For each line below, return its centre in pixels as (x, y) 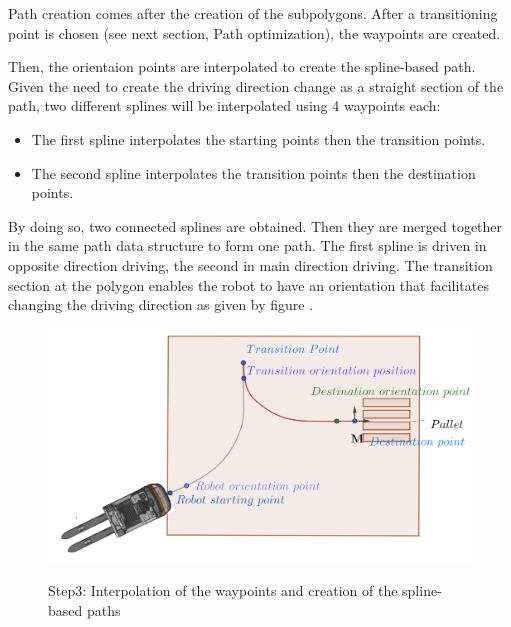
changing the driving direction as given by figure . (161, 304)
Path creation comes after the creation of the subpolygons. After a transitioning (253, 13)
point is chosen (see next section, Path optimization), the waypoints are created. (254, 32)
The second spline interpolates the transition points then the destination (253, 172)
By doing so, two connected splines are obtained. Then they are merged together (255, 225)
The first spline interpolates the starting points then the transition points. (258, 138)
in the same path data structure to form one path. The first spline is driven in (247, 245)
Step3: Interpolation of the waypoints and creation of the (223, 590)
